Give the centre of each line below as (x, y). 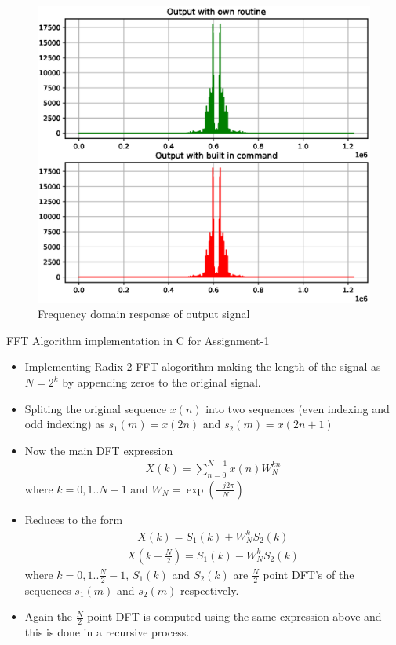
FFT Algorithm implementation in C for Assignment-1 (138, 340)
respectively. (209, 590)
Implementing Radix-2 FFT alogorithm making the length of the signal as (203, 366)
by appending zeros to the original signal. (162, 382)
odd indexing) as (65, 424)
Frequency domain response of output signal (144, 314)
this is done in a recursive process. (107, 632)
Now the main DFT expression (99, 450)
